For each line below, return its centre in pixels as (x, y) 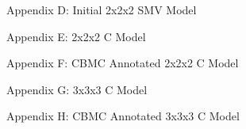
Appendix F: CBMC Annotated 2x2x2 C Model (123, 63)
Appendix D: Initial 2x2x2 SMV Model (102, 9)
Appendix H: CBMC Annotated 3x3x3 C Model (123, 116)
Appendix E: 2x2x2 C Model (76, 36)
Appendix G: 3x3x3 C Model (77, 89)
